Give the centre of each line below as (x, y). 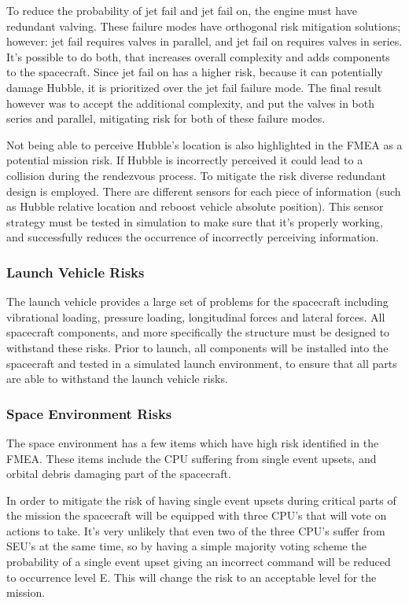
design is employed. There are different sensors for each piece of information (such (204, 191)
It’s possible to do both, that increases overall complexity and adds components (198, 56)
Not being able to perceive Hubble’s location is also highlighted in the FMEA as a (204, 144)
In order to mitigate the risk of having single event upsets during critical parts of (201, 500)
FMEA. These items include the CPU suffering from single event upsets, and (192, 458)
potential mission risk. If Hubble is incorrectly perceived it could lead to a (185, 160)
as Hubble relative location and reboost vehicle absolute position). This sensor (195, 206)
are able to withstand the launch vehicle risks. (117, 379)
